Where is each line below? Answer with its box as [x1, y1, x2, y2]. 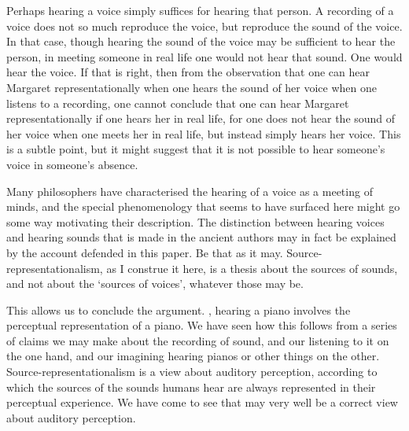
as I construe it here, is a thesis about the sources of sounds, [106, 260, 398, 276]
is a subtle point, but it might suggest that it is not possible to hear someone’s [6, 141, 385, 157]
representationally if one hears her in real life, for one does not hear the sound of [6, 110, 396, 127]
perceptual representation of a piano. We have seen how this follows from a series [6, 317, 397, 333]
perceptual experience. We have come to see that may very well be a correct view [6, 394, 398, 411]
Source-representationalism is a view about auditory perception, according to [6, 363, 378, 380]
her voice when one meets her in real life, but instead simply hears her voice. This [6, 125, 401, 142]
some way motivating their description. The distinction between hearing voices [6, 213, 385, 230]
